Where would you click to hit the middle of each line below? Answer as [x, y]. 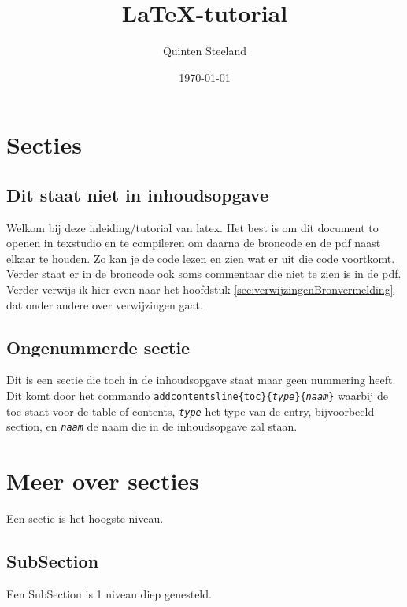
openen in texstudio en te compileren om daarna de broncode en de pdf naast [194, 243]
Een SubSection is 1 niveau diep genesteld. [109, 593]
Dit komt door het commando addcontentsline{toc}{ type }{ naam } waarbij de [197, 396]
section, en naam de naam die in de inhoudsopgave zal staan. [152, 426]
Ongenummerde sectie [98, 347]
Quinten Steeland [205, 51]
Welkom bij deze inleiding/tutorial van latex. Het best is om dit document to [192, 227]
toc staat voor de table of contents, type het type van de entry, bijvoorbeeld [191, 411]
